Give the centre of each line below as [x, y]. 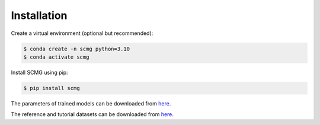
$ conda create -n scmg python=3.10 [77, 49]
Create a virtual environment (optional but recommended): [82, 33]
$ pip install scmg [52, 88]
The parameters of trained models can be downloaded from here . [91, 103]
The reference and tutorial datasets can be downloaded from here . [92, 114]
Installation [39, 15]
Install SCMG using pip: [39, 72]
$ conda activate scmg [56, 57]
